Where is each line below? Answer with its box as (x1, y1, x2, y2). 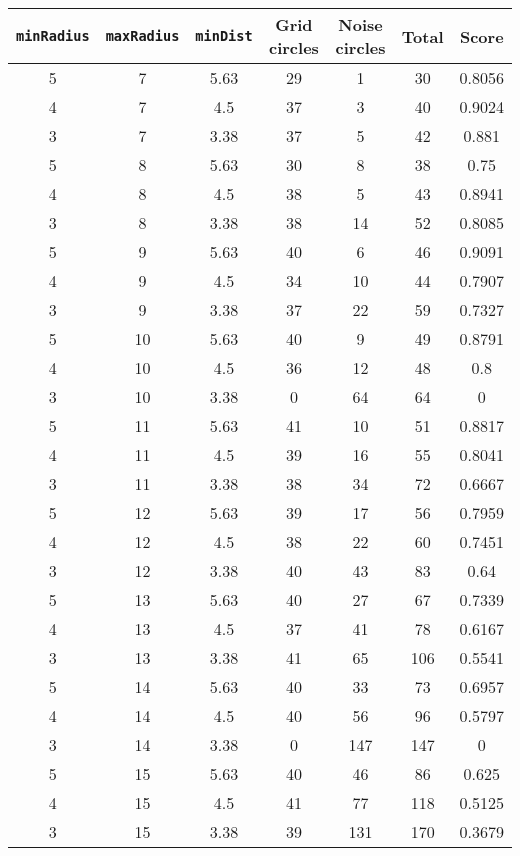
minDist (195, 28, 253, 44)
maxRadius (105, 28, 180, 44)
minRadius (16, 28, 90, 44)
